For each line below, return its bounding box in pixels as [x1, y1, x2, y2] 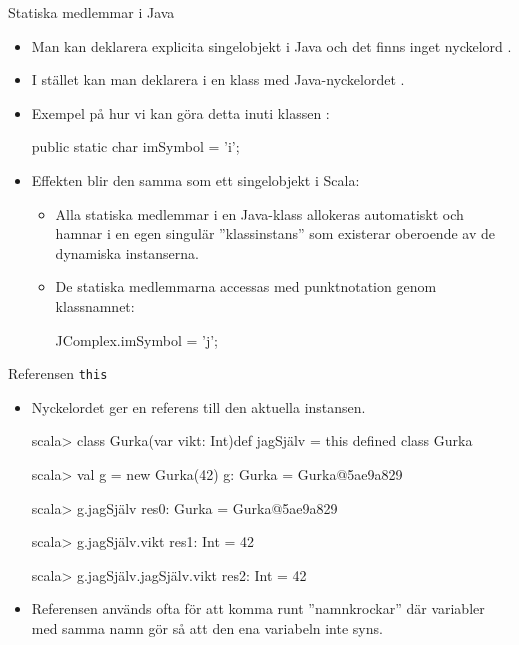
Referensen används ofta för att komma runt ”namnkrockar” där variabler [31, 598, 485, 619]
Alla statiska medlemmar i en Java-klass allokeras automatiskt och [55, 203, 464, 224]
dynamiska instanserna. [55, 242, 199, 263]
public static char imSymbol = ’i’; [31, 136, 240, 157]
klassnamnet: [55, 295, 135, 316]
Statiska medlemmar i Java [8, 2, 175, 22]
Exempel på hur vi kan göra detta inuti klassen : [31, 102, 330, 123]
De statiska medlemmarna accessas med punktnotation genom [55, 276, 437, 297]
